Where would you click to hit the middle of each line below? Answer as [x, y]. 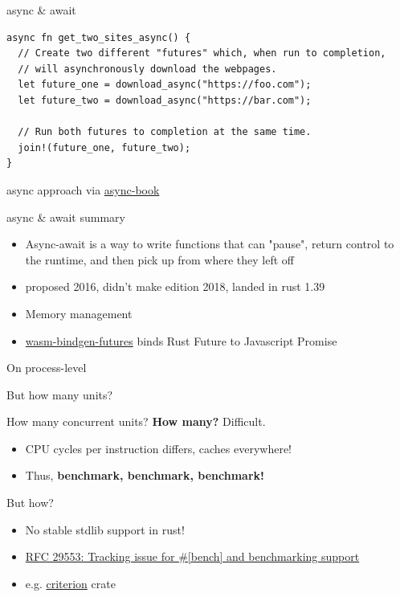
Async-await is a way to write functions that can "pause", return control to [210, 244]
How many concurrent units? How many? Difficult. [136, 421]
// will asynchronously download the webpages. [147, 69]
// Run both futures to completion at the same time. [165, 132]
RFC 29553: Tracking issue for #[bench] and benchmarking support [192, 556]
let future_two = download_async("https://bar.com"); [165, 100]
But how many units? [60, 394]
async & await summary [66, 217]
